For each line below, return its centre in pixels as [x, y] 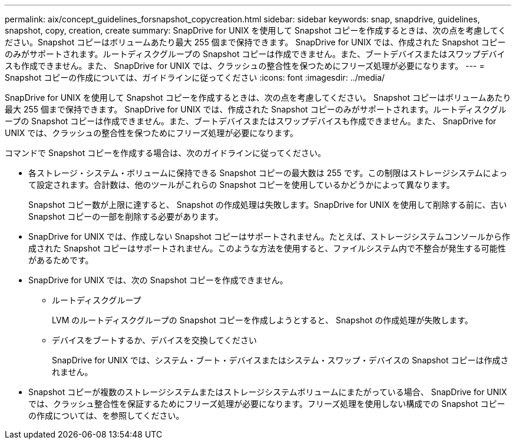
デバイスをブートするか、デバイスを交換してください [155, 340]
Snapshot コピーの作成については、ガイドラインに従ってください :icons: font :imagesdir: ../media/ [195, 77]
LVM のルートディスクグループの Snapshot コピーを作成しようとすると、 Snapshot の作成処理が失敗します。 [262, 320]
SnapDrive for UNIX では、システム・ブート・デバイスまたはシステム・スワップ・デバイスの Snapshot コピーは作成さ [280, 360]
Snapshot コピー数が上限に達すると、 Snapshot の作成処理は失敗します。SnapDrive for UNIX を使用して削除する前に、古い [268, 205]
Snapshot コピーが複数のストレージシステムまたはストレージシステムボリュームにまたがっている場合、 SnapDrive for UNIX [268, 392]
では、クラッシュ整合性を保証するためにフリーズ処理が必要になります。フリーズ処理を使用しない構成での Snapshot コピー [267, 404]
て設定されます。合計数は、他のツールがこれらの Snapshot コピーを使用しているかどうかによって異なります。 [242, 185]
